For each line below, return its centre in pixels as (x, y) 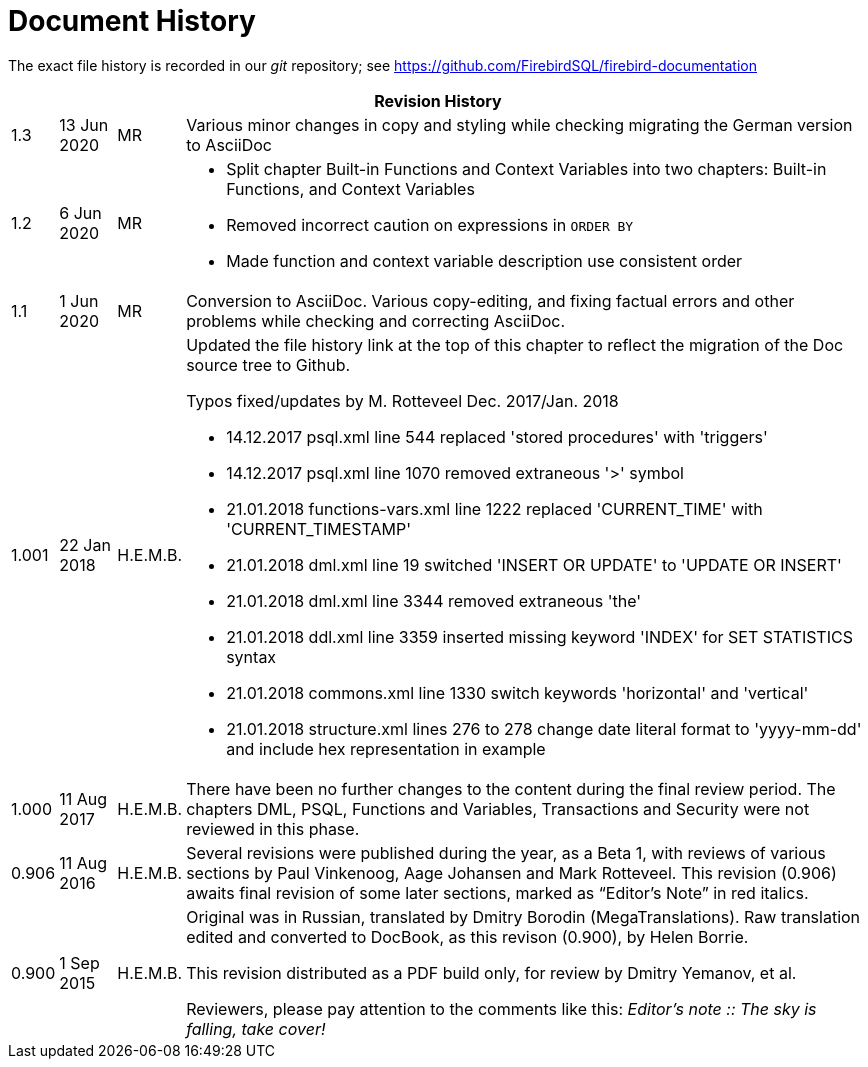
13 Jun (84, 124)
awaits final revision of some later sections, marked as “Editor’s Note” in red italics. (497, 892)
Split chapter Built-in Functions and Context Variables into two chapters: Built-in (526, 168)
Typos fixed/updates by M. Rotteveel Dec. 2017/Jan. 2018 (402, 400)
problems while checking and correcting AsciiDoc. (376, 320)
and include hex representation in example (386, 748)
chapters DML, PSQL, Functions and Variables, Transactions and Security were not (498, 808)
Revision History (438, 100)
